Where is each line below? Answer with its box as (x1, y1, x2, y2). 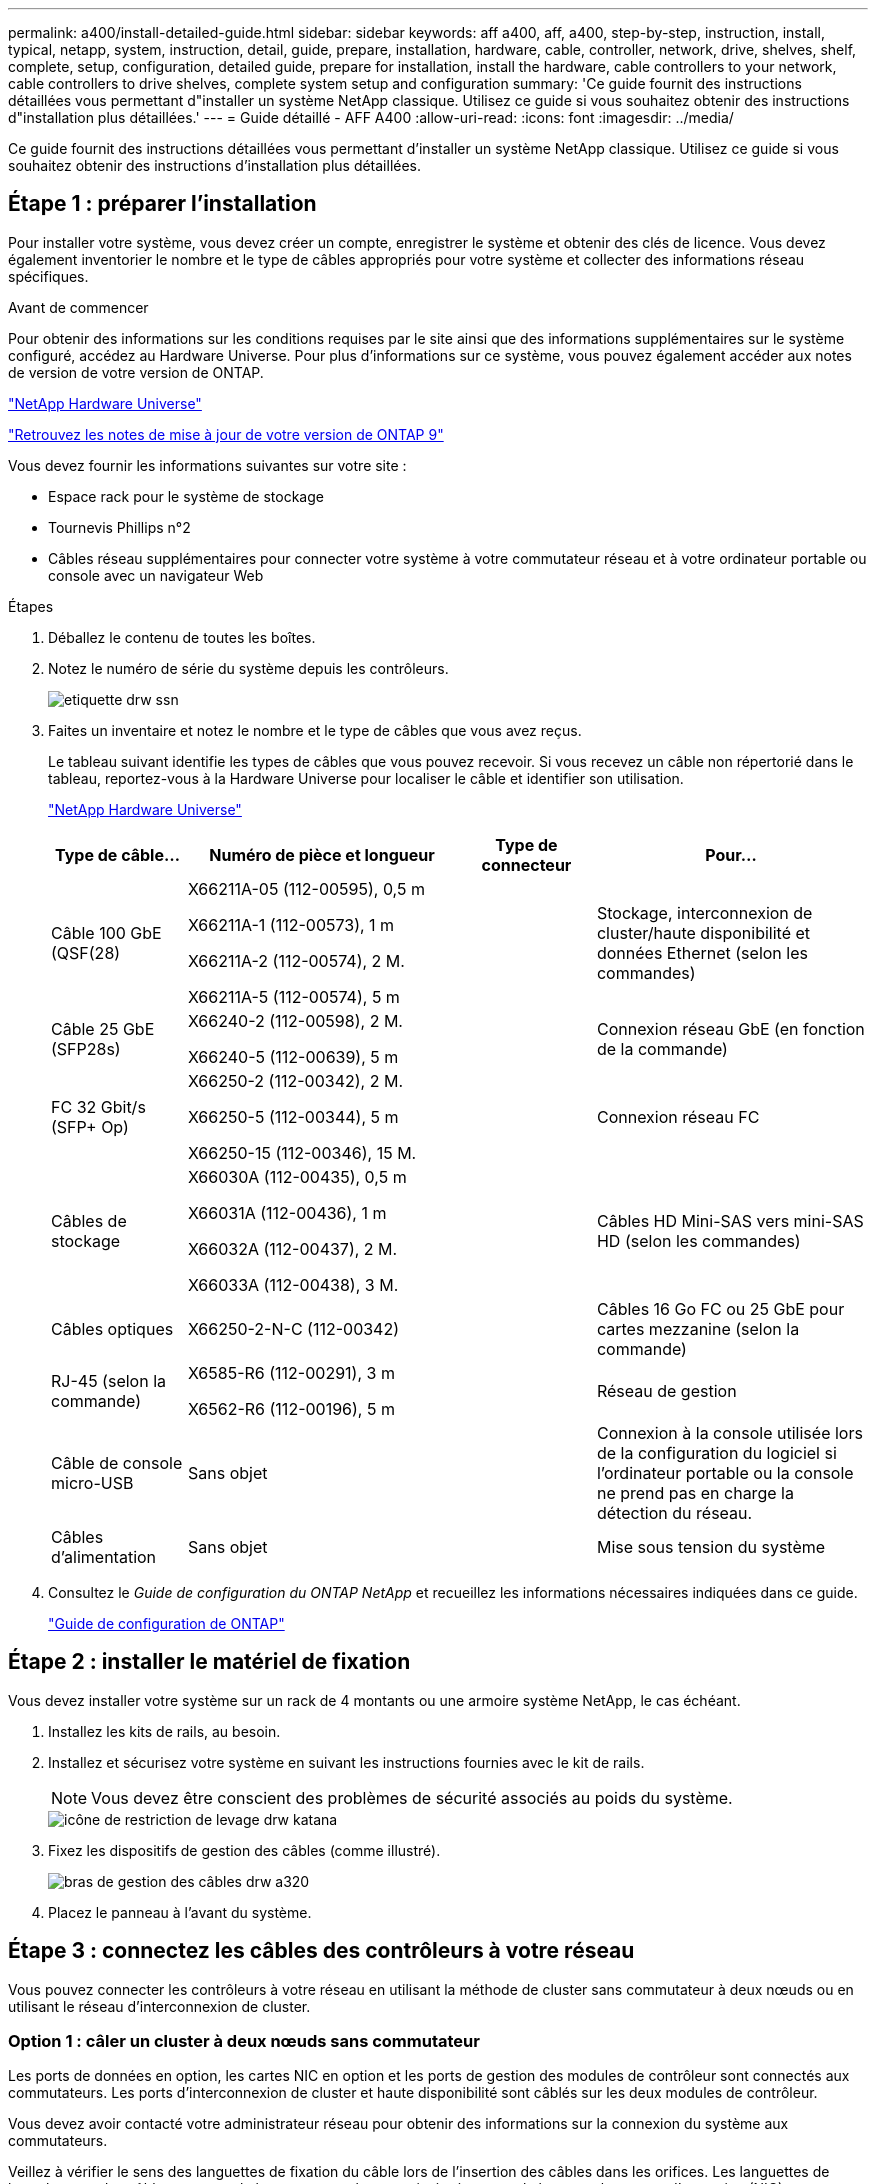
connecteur (481, 854, 572, 875)
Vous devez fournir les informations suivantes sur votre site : (8, 456, 407, 474)
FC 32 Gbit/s (51, 1096, 146, 1117)
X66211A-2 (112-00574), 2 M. (187, 950, 405, 971)
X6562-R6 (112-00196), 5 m (187, 1398, 395, 1419)
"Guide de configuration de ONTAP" (48, 1614, 285, 1632)
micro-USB (51, 1472, 134, 1493)
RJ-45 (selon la (51, 1370, 167, 1391)
